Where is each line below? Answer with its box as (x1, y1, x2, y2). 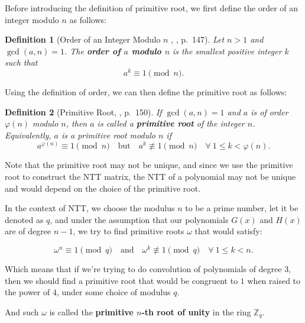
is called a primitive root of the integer (97, 117, 245, 130)
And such (5, 305, 39, 318)
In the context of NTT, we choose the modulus (5, 202, 175, 214)
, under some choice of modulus (56, 286, 171, 298)
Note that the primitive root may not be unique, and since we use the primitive (5, 159, 293, 171)
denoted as (5, 213, 44, 225)
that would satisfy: (194, 225, 262, 237)
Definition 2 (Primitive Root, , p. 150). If (5, 105, 162, 118)
